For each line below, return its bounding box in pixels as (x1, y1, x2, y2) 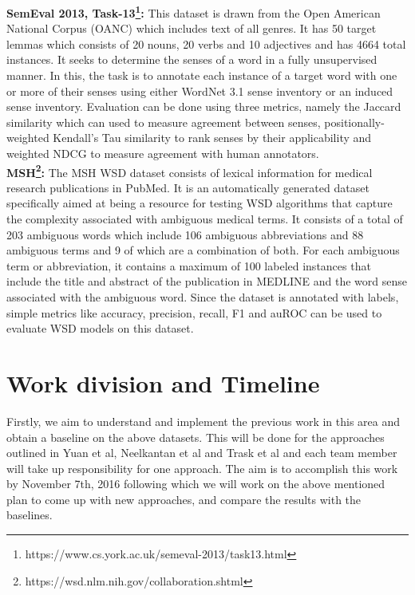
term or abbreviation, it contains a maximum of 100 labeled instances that (6, 257, 371, 274)
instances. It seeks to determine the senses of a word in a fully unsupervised (6, 51, 377, 68)
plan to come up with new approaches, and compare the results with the (6, 491, 362, 507)
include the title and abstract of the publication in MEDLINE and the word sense (6, 273, 408, 290)
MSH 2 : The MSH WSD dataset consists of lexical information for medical (6, 161, 373, 180)
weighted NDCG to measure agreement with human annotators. (6, 145, 319, 161)
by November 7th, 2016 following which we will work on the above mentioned (6, 475, 385, 492)
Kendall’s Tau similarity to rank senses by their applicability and (53, 129, 372, 146)
